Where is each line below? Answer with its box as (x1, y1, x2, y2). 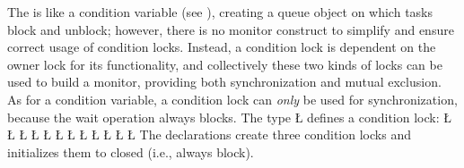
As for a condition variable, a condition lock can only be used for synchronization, (7, 89, 458, 108)
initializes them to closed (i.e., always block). (7, 142, 254, 161)
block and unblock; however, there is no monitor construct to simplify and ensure (7, 20, 454, 38)
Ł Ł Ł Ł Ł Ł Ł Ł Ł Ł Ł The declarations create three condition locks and (7, 125, 411, 144)
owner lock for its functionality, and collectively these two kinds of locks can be (7, 55, 442, 73)
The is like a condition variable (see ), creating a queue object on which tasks (7, 3, 433, 21)
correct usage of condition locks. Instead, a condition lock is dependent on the (7, 38, 436, 56)
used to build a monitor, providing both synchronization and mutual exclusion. (7, 72, 442, 91)
